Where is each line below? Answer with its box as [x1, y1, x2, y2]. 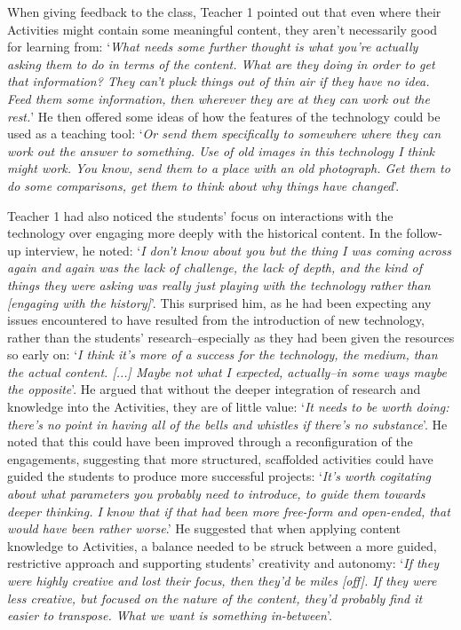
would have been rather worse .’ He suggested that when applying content [7, 519, 401, 538]
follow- [406, 224, 442, 242]
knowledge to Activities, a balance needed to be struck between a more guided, [7, 536, 437, 555]
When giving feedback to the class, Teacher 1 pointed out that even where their [7, 3, 441, 20]
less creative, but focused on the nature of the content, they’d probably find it [7, 588, 423, 607]
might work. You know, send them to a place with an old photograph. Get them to [7, 159, 450, 177]
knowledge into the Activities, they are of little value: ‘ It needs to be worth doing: [7, 398, 449, 416]
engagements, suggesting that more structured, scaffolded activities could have [7, 449, 433, 468]
